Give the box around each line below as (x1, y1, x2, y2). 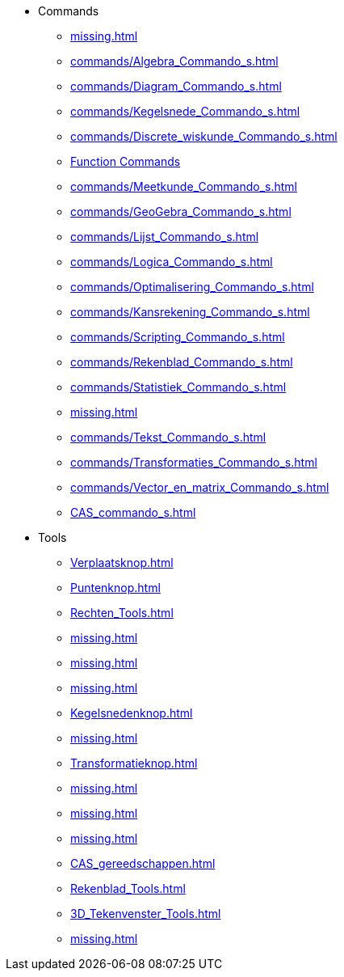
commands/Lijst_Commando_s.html (70, 230, 259, 243)
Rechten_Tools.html (70, 606, 174, 620)
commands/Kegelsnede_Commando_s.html (70, 104, 300, 118)
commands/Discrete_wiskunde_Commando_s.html (70, 129, 338, 143)
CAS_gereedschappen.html (70, 856, 216, 870)
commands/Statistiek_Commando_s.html (70, 380, 287, 394)
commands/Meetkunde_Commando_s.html (70, 180, 297, 193)
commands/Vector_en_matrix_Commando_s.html (70, 480, 329, 494)
